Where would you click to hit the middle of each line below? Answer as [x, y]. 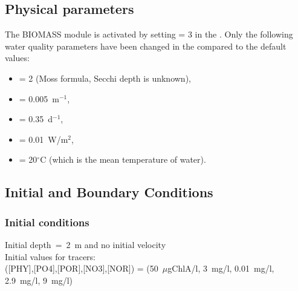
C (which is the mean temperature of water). [123, 159]
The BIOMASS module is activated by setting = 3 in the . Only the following [149, 34]
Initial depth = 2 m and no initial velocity [86, 244]
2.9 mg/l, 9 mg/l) [39, 280]
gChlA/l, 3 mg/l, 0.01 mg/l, [221, 268]
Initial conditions [47, 222]
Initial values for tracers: [50, 256]
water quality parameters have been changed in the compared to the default [146, 46]
